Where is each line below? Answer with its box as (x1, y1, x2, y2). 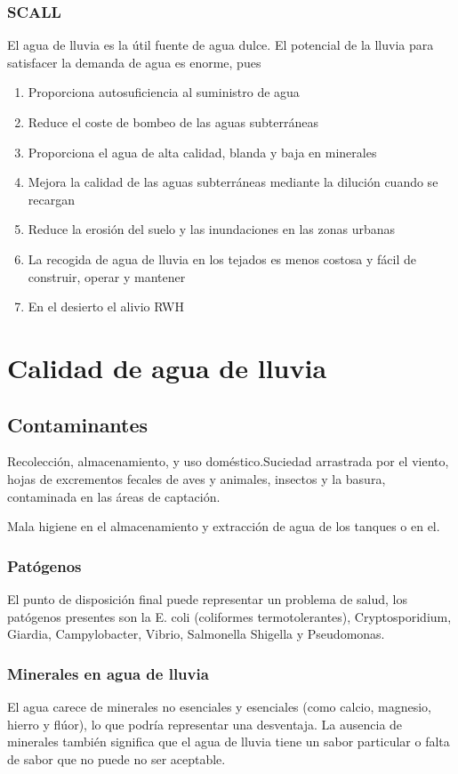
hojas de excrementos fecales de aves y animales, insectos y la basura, (7, 469, 386, 488)
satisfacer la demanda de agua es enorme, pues (7, 52, 261, 71)
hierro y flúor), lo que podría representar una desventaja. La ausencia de (7, 714, 403, 733)
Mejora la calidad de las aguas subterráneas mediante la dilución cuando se (28, 173, 438, 191)
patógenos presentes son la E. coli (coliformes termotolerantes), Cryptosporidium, (7, 607, 452, 625)
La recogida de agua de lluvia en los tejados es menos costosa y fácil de (28, 249, 416, 268)
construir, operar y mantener (28, 267, 186, 286)
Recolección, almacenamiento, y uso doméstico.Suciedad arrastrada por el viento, (7, 452, 449, 471)
